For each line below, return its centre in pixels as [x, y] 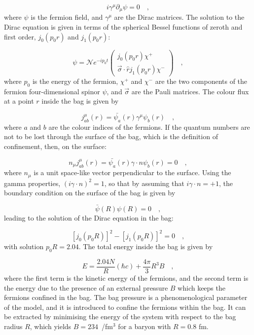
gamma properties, [32, 183]
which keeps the [201, 287]
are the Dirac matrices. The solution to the [179, 17]
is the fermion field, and [67, 17]
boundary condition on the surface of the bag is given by [90, 193]
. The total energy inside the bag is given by [146, 246]
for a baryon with [145, 326]
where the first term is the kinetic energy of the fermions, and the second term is [126, 278]
